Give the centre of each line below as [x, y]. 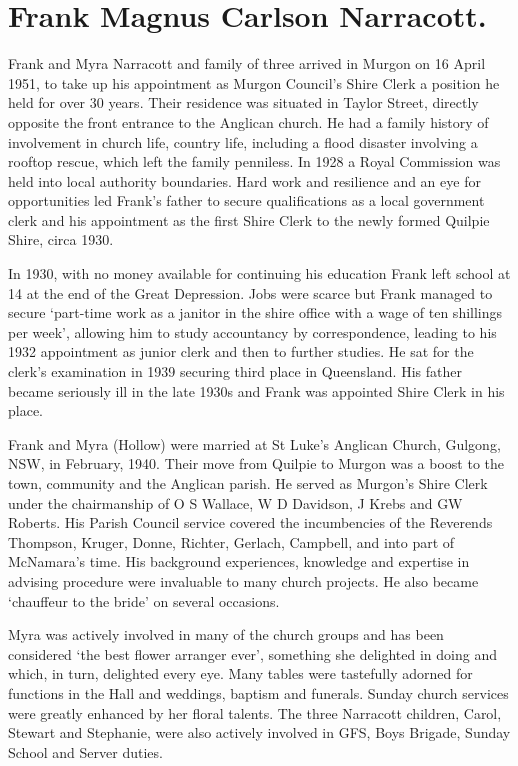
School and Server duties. [85, 751]
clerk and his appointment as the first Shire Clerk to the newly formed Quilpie [249, 219]
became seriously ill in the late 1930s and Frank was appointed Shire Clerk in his [256, 390]
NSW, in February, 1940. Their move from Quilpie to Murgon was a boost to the [256, 463]
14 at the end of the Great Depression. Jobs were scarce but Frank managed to [250, 292]
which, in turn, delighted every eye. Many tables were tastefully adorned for [240, 673]
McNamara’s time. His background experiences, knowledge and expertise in [239, 561]
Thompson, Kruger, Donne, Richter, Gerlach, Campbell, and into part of [231, 541]
